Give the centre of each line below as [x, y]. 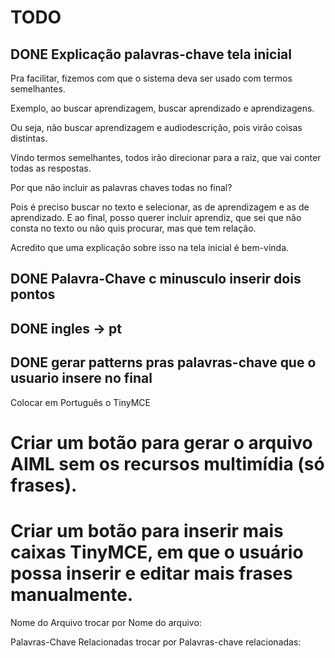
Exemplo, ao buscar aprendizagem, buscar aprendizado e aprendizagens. [162, 108]
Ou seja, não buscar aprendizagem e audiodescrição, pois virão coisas [156, 127]
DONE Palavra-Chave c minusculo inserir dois [156, 279]
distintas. [29, 138]
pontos [33, 294]
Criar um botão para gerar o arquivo [161, 442]
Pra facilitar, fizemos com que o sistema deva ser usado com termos [151, 78]
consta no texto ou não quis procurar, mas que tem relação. [133, 228]
